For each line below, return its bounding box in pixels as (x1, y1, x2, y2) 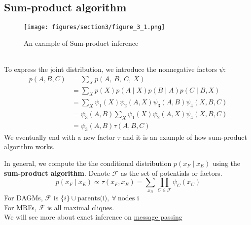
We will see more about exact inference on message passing (4, 212, 182, 222)
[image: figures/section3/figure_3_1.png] (24, 24, 165, 31)
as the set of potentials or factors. (120, 167, 222, 178)
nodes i (118, 194, 139, 202)
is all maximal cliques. (47, 202, 114, 212)
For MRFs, (4, 202, 36, 212)
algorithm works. (4, 141, 55, 152)
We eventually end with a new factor (4, 131, 115, 142)
